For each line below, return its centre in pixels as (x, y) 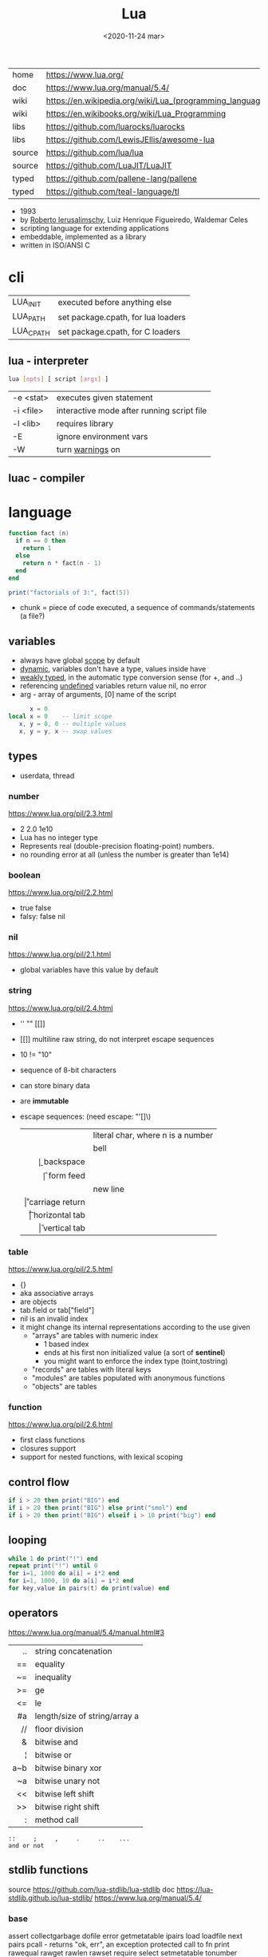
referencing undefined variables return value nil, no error (113, 686)
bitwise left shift (64, 1793)
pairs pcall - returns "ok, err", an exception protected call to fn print (119, 1944)
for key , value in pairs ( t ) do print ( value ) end (89, 1589)
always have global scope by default (80, 660)
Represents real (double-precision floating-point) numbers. (117, 846)
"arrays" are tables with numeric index (95, 1336)
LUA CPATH (31, 331)
